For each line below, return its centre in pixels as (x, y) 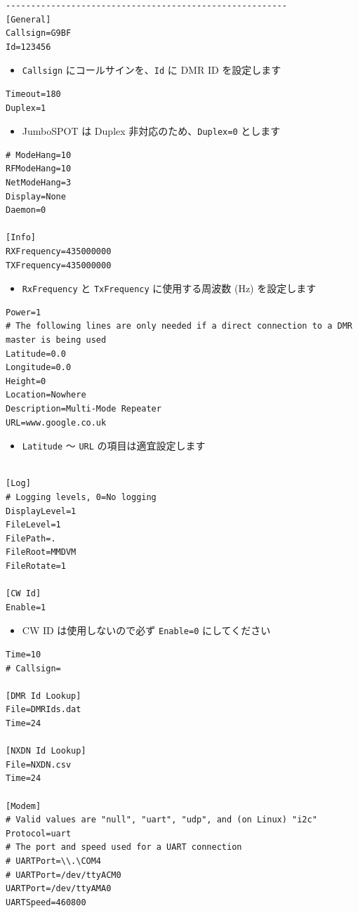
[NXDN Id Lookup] (46, 751)
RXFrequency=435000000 (59, 252)
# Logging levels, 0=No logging (81, 498)
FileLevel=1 (33, 525)
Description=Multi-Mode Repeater (84, 409)
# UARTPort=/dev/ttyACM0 (64, 875)
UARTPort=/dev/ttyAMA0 (59, 889)
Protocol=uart (39, 833)
